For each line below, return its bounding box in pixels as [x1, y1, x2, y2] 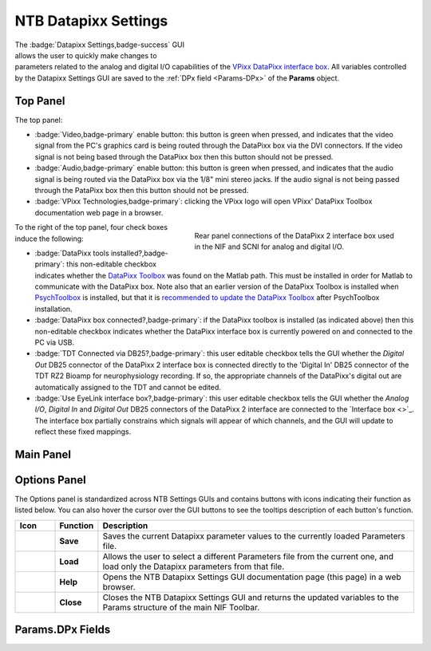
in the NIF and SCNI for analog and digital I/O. [194, 242, 345, 251]
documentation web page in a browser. [34, 207, 164, 217]
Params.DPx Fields [14, 623, 111, 637]
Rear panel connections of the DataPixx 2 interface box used [194, 231, 394, 240]
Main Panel [14, 448, 72, 461]
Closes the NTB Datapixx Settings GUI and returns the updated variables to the [102, 591, 399, 602]
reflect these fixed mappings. [34, 427, 132, 436]
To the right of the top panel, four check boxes [14, 223, 168, 232]
